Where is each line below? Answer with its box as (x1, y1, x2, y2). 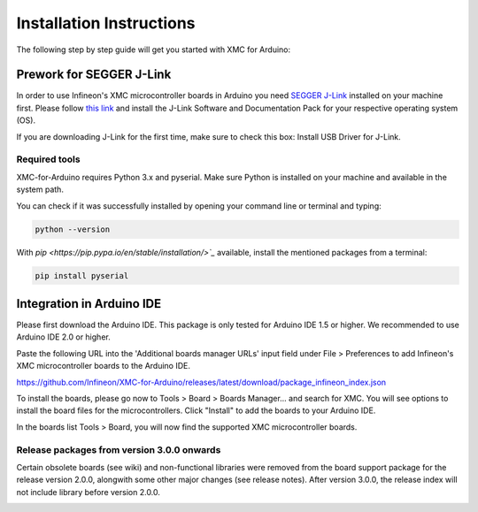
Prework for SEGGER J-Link (16, 67, 172, 82)
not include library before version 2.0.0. (16, 486, 161, 497)
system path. (16, 184, 64, 195)
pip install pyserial (35, 271, 129, 280)
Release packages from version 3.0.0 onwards (16, 443, 221, 455)
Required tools (16, 153, 81, 165)
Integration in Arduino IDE (16, 296, 162, 311)
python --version (35, 224, 111, 234)
